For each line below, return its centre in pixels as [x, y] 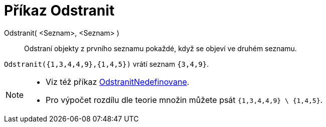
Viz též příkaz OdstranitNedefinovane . [118, 82]
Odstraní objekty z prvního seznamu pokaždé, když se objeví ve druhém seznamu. [160, 48]
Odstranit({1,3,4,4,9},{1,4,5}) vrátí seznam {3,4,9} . [107, 64]
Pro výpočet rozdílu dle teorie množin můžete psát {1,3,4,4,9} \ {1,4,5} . [184, 100]
